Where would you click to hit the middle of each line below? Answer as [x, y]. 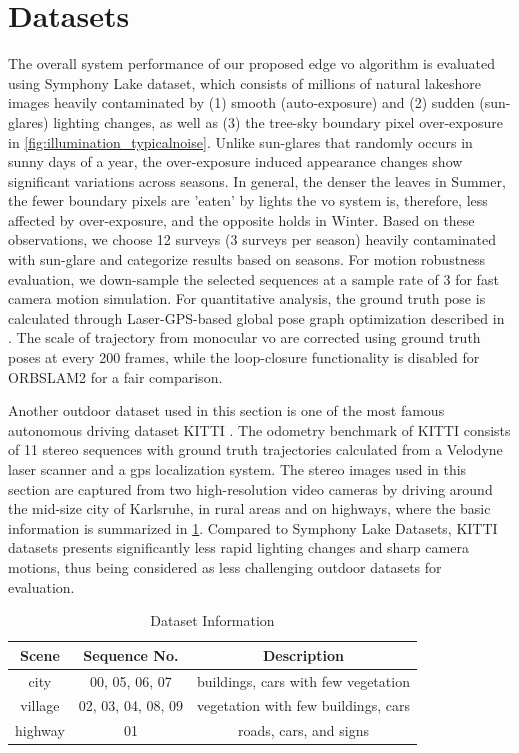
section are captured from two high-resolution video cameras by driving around [250, 488]
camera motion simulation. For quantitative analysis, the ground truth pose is [247, 298]
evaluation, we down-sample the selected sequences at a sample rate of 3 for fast [253, 278]
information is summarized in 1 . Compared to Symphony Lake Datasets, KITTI [253, 527]
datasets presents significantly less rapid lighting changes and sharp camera [238, 547]
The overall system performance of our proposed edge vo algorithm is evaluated [252, 63]
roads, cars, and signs [303, 730]
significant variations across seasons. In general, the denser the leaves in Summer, [257, 180]
